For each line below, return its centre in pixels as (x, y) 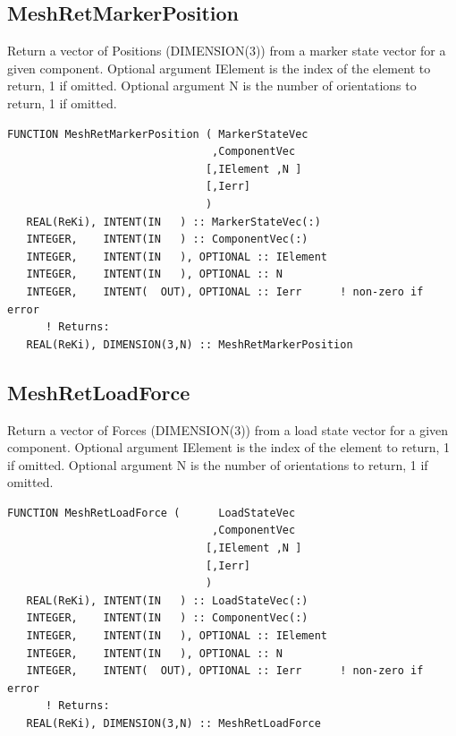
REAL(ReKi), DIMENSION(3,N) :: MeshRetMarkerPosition (190, 344)
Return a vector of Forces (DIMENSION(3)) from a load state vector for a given (228, 429)
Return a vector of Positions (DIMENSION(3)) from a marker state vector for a (227, 51)
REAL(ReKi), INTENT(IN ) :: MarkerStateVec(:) (173, 222)
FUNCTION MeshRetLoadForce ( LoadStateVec (152, 513)
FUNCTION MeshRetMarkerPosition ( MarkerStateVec (158, 134)
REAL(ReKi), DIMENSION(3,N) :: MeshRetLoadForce (173, 723)
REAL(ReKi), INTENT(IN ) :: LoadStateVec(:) (167, 600)
